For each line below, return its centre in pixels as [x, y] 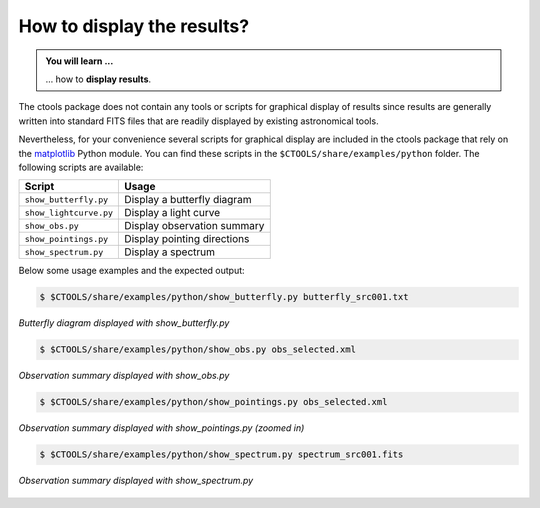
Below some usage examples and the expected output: [131, 271]
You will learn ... [79, 61]
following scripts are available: [81, 167]
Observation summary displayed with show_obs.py [124, 376]
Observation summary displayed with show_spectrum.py [136, 481]
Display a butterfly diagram [188, 200]
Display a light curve [172, 213]
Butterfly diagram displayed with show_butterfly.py [124, 323]
